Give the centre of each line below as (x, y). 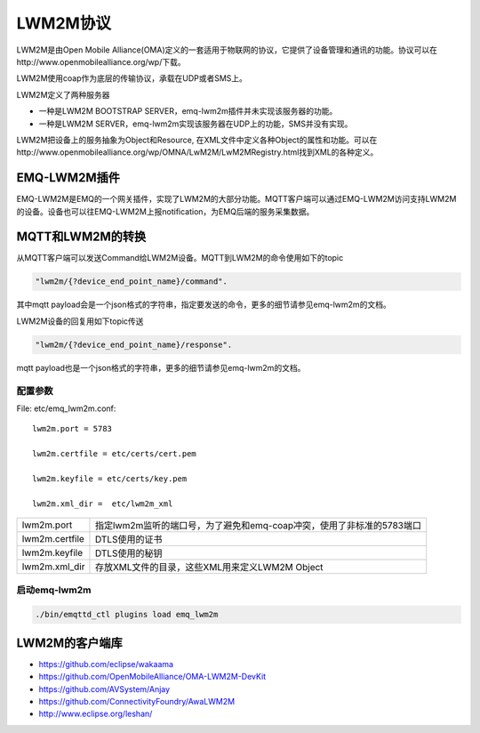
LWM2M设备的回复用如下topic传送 (80, 321)
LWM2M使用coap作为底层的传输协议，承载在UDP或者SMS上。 (132, 78)
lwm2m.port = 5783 (72, 429)
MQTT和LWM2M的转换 (81, 237)
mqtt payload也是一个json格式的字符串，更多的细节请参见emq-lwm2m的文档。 (161, 367)
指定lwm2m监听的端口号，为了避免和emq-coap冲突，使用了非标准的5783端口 (258, 526)
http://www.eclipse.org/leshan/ (96, 714)
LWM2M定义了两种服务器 (63, 94)
